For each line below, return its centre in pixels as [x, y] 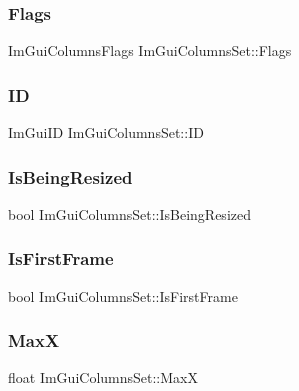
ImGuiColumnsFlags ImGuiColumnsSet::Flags [150, 50]
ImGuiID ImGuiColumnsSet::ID [106, 132]
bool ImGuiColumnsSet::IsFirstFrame [123, 295]
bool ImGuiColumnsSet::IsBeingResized [129, 213]
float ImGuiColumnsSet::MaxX [103, 377]
